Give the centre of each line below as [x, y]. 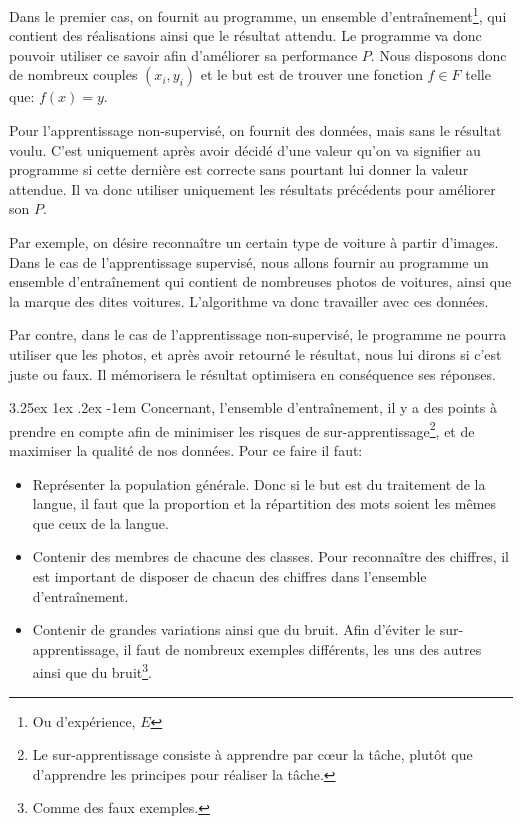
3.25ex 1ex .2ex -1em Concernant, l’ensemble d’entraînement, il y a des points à [253, 407]
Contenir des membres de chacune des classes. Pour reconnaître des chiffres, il [270, 556]
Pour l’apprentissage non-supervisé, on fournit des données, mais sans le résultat [255, 130]
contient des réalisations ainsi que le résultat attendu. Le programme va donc [245, 35]
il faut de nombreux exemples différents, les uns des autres [302, 648]
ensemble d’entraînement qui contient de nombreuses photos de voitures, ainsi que [260, 281]
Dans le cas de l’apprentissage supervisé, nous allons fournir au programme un [249, 261]
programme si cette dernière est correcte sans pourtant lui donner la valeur [239, 169]
